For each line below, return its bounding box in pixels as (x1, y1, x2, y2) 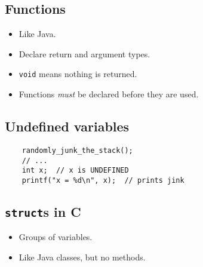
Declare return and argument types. (19, 47, 150, 60)
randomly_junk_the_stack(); (21, 146, 133, 155)
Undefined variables (5, 117, 130, 136)
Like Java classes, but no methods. (19, 250, 146, 263)
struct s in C (5, 202, 81, 220)
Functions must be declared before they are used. (19, 88, 199, 100)
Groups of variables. (19, 231, 93, 243)
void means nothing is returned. (19, 67, 137, 80)
